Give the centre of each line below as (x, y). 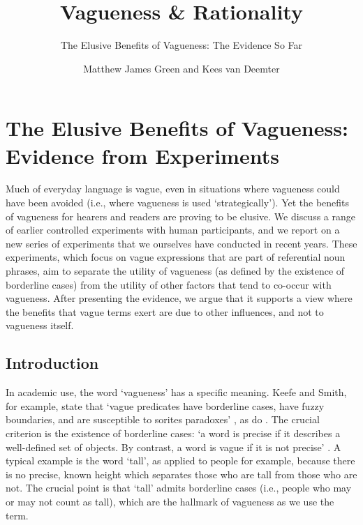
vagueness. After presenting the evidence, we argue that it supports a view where (179, 298)
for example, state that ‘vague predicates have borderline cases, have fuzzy (165, 405)
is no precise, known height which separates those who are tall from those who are (181, 474)
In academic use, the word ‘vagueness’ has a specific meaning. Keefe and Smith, (176, 392)
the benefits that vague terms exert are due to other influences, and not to (165, 311)
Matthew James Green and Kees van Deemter (181, 68)
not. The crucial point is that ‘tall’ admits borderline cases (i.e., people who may (179, 488)
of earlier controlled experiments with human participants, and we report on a (173, 230)
